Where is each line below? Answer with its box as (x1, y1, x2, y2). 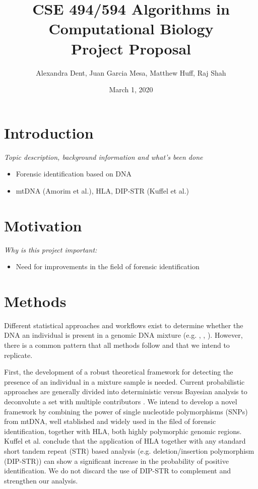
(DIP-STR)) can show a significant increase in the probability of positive (4, 455, 229, 466)
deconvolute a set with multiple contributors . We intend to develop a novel (4, 396, 237, 406)
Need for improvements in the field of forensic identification (16, 261, 200, 272)
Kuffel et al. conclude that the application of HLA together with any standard (4, 436, 246, 446)
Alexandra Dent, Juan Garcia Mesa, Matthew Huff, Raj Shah (36, 67, 226, 78)
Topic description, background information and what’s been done (4, 151, 203, 162)
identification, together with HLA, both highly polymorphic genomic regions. (4, 425, 242, 436)
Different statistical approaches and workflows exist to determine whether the (4, 320, 243, 330)
